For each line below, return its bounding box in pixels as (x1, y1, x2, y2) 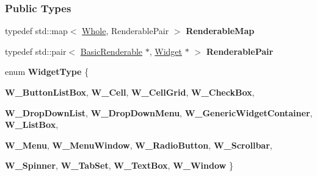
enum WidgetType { (5, 65, 89, 78)
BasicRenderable (80, 44, 143, 57)
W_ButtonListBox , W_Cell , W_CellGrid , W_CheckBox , (5, 86, 255, 98)
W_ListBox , (5, 118, 59, 131)
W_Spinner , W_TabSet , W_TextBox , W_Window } (5, 159, 233, 172)
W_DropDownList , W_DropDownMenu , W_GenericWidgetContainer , (5, 106, 313, 119)
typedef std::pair (5, 44, 67, 57)
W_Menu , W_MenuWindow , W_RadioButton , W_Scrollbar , (5, 138, 272, 151)
